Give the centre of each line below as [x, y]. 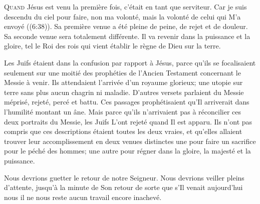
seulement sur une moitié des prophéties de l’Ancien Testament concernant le [122, 72]
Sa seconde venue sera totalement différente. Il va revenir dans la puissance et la [127, 36]
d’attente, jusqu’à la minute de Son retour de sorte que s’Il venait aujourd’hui [123, 187]
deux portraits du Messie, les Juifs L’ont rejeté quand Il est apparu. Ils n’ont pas [128, 121]
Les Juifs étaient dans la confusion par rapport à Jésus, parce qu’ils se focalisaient [130, 62]
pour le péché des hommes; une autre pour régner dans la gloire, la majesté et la [127, 151]
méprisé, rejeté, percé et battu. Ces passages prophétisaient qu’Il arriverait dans [127, 102]
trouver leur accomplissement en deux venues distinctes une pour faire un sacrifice [130, 141]
